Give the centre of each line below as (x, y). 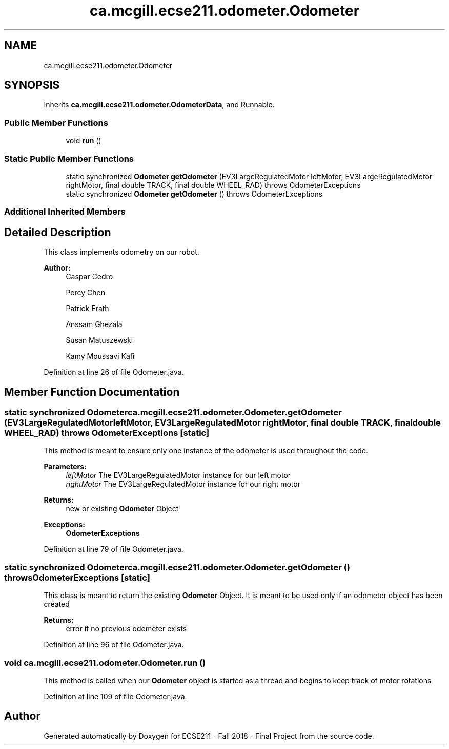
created (57, 604)
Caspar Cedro (89, 277)
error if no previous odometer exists (126, 629)
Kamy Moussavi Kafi (100, 356)
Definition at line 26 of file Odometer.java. (114, 372)
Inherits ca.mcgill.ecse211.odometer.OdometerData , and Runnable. (159, 105)
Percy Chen (85, 293)
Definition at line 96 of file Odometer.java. (114, 645)
